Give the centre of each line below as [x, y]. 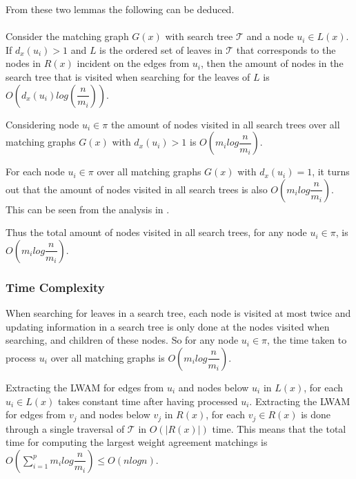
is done [316, 414]
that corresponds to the [286, 49]
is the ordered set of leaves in [161, 49]
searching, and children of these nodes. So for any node [122, 340]
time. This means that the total [279, 428]
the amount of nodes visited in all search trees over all [225, 124]
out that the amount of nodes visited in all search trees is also [137, 189]
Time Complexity [55, 287]
